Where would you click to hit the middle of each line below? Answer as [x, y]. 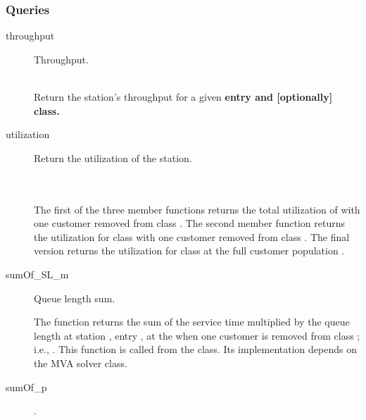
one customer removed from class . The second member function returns [189, 223]
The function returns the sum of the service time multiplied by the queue [192, 322]
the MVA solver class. [81, 363]
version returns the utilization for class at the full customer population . [189, 251]
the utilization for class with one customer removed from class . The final [192, 236]
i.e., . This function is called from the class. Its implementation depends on [195, 349]
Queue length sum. [75, 298]
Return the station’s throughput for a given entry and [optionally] [183, 97]
